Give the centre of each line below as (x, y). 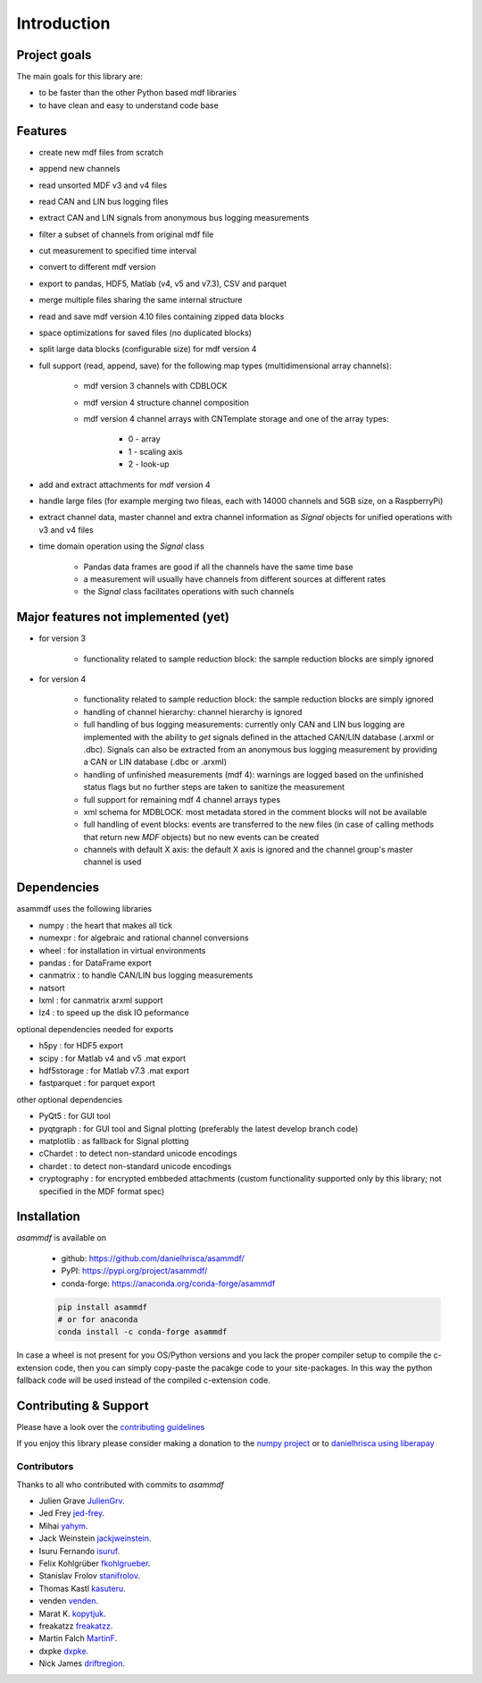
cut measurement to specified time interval (117, 251)
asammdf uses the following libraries (84, 909)
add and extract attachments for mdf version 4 (125, 484)
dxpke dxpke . (64, 1651)
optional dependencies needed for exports (95, 1029)
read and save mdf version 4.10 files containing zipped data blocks (162, 316)
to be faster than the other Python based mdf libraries (137, 93)
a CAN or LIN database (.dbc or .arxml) (155, 762)
